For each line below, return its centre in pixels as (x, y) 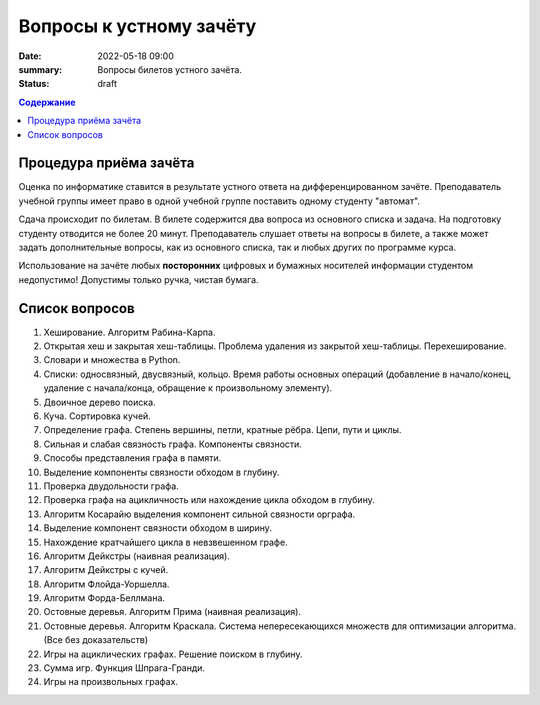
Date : (30, 56)
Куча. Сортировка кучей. (97, 416)
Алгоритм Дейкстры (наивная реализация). (136, 556)
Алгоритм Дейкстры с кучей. (106, 570)
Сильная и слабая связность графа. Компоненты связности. (172, 444)
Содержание (47, 102)
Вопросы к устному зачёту (137, 26)
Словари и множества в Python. (112, 360)
